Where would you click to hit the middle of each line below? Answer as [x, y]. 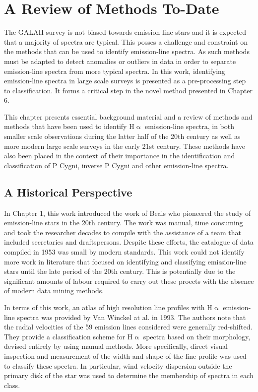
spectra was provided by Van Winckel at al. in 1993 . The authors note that [131, 317]
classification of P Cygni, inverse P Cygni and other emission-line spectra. [116, 165]
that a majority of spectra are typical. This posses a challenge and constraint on [126, 41]
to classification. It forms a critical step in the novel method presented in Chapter [129, 90]
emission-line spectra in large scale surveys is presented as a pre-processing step [125, 81]
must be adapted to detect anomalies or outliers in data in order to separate [120, 61]
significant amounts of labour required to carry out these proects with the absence [129, 281]
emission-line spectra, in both [190, 126]
